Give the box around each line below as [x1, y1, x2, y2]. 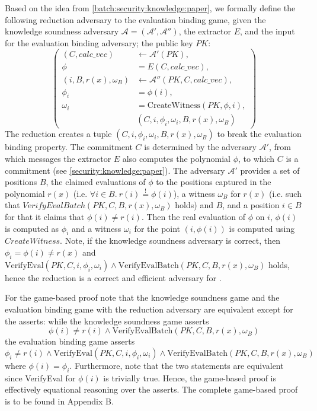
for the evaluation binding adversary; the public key [5, 36, 193, 49]
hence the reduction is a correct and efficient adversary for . [5, 271, 222, 283]
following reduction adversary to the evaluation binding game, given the [5, 13, 266, 26]
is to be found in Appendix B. [5, 394, 114, 407]
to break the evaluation [217, 128, 302, 140]
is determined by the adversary [144, 141, 257, 153]
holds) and [175, 199, 213, 211]
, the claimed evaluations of [46, 176, 146, 188]
